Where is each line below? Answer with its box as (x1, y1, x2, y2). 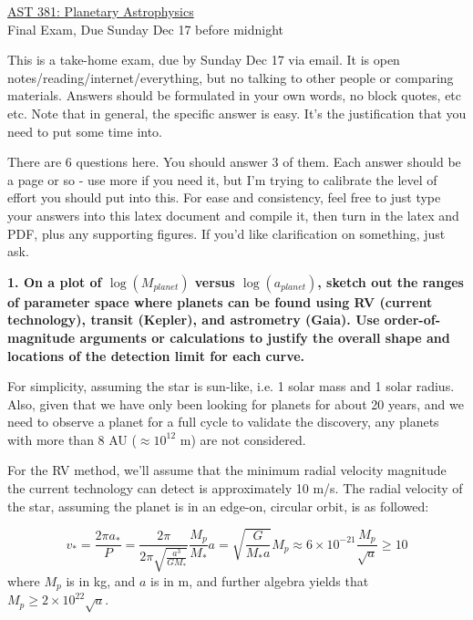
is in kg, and (66, 571, 136, 590)
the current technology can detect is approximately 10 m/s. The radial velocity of (7, 479, 463, 498)
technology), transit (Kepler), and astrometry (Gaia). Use (7, 310, 380, 329)
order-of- (384, 310, 440, 329)
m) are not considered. (180, 429, 306, 449)
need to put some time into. (7, 121, 163, 140)
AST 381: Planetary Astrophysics (7, 2, 194, 20)
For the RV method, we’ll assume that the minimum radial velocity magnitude (7, 460, 447, 480)
